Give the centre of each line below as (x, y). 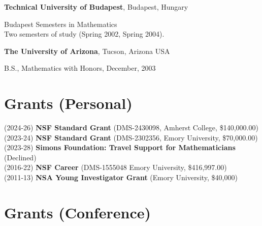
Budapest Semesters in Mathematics (61, 24)
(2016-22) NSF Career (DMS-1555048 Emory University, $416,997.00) (116, 167)
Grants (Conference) (78, 212)
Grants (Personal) (68, 103)
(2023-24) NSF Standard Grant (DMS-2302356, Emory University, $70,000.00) (131, 137)
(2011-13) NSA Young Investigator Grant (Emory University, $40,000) (121, 177)
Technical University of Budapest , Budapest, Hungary (96, 7)
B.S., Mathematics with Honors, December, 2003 (80, 68)
